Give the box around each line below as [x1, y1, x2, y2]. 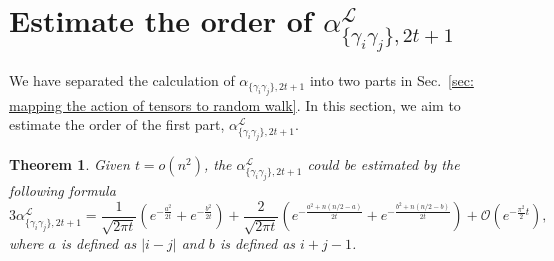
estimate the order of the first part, [9, 114, 225, 135]
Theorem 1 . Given [9, 154, 130, 175]
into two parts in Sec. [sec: [309, 70, 474, 91]
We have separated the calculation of [9, 70, 235, 91]
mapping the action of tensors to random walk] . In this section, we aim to [9, 94, 461, 115]
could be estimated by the [307, 154, 460, 175]
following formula [9, 180, 116, 201]
